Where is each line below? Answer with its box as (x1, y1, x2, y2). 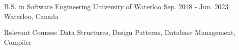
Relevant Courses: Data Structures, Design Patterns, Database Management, (4, 27, 236, 37)
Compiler (4, 36, 32, 47)
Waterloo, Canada (4, 11, 59, 21)
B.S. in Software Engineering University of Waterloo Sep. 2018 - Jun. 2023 (4, 1, 229, 11)
